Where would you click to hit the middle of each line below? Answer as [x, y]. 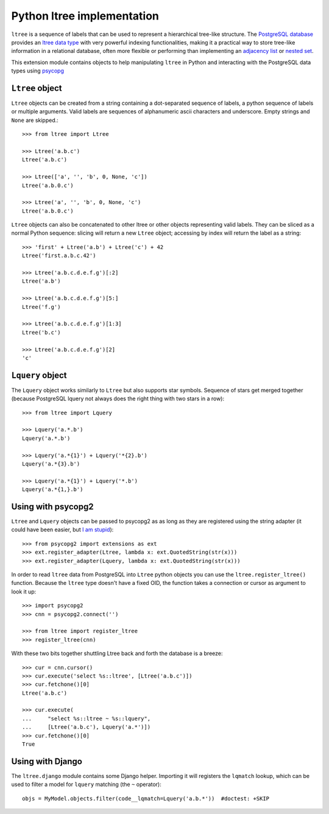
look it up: [24, 592]
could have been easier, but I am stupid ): [62, 529]
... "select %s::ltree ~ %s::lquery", [87, 718]
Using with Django [47, 761]
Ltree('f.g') [41, 307]
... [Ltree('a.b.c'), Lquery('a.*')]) [87, 727]
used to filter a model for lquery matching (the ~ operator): [86, 784]
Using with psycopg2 [52, 507]
